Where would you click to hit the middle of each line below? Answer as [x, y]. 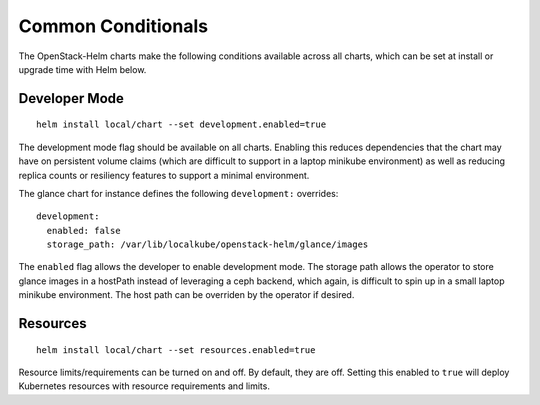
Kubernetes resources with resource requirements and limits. [144, 386]
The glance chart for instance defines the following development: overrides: [178, 193]
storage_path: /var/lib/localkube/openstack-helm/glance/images [207, 244]
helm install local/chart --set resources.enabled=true [176, 349]
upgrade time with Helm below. [82, 69]
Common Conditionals [113, 26]
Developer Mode [71, 98]
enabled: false [83, 230]
